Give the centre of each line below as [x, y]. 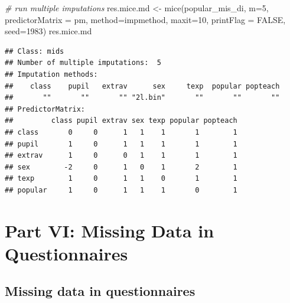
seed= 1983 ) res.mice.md [48, 31]
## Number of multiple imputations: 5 [83, 63]
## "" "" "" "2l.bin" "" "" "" [142, 98]
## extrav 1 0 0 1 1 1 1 [121, 156]
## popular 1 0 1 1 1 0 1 [121, 190]
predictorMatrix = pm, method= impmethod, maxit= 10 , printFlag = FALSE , [145, 19]
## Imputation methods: [51, 74]
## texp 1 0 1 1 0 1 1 [121, 179]
